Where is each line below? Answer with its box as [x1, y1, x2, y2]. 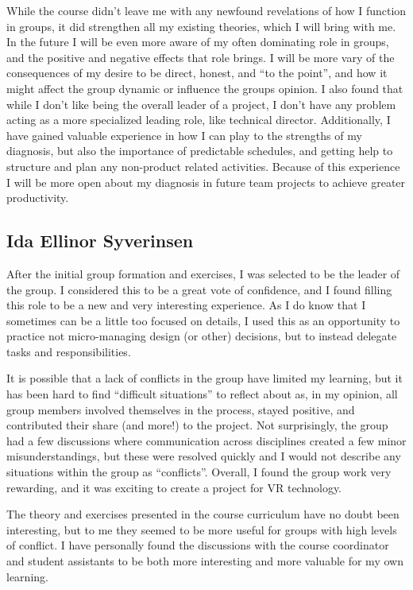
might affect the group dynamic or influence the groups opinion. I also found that [6, 80, 403, 96]
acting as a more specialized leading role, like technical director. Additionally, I [6, 111, 391, 128]
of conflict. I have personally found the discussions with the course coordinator [6, 537, 389, 553]
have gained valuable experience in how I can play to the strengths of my [6, 126, 362, 143]
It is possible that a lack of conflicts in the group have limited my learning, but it [6, 370, 403, 386]
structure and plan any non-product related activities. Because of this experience [6, 157, 400, 174]
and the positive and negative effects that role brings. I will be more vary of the [6, 49, 395, 65]
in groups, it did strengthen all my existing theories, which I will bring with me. [6, 17, 396, 34]
